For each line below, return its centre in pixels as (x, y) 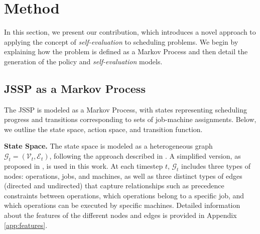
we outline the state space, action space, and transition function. (103, 129)
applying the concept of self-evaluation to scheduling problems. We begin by (121, 41)
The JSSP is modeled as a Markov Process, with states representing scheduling (125, 109)
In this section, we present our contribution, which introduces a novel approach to (130, 32)
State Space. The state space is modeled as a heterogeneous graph (108, 146)
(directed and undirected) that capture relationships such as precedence (114, 186)
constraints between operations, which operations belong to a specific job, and (124, 195)
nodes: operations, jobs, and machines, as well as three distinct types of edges (123, 176)
